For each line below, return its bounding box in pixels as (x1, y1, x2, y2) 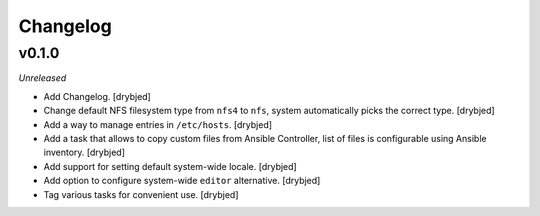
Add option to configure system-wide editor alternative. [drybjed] (43, 175, 321, 187)
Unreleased (18, 72, 67, 84)
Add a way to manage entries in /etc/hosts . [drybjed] (43, 118, 273, 130)
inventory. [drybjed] (43, 146, 125, 159)
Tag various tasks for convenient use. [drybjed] (43, 188, 239, 200)
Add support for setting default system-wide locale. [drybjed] (43, 160, 297, 172)
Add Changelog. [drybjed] (43, 90, 152, 102)
